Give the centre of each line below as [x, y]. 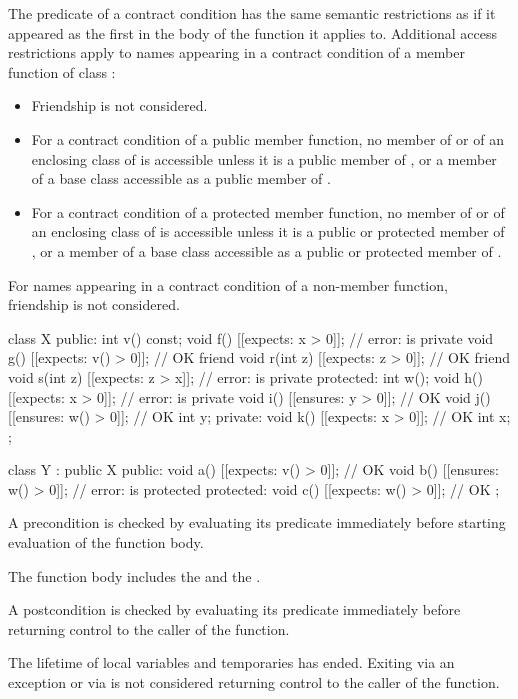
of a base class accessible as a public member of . [181, 178]
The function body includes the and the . [134, 575]
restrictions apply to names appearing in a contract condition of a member [236, 52]
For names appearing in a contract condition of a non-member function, [228, 284]
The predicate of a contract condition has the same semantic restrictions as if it [252, 13]
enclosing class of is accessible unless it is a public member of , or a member [264, 158]
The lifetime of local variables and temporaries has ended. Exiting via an [231, 662]
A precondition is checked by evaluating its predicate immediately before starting [257, 522]
